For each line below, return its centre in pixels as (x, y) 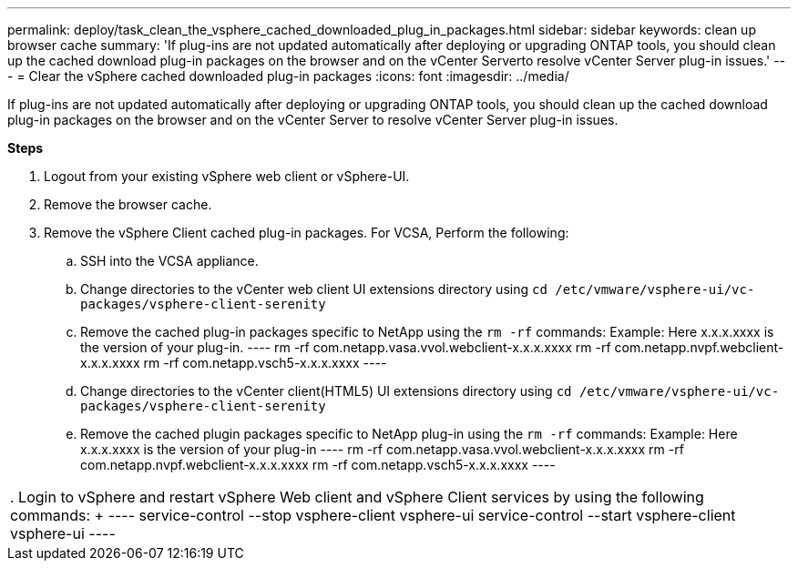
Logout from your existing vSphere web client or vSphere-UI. (227, 176)
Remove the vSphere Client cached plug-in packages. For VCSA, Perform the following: (307, 233)
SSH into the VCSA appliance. (169, 261)
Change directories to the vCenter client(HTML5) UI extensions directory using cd (326, 391)
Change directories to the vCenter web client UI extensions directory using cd (314, 289)
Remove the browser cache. (128, 204)
